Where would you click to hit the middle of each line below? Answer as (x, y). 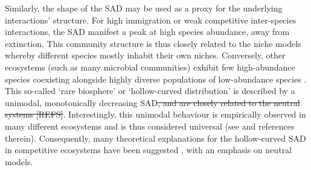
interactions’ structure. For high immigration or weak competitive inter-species (151, 20)
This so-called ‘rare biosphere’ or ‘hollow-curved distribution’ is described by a (150, 91)
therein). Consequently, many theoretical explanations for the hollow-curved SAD (155, 138)
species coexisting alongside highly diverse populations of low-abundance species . (156, 79)
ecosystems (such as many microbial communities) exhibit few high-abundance (150, 67)
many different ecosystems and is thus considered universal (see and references (150, 126)
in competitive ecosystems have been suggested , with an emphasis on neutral (148, 150)
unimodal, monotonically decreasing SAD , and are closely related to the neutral (152, 102)
